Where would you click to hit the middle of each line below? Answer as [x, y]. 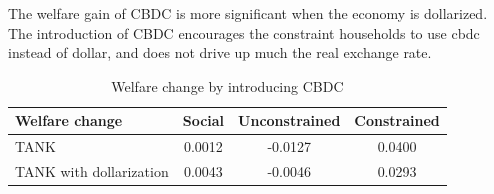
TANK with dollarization [92, 171]
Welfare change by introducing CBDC [227, 85]
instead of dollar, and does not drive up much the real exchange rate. [220, 52]
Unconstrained [289, 120]
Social [203, 120]
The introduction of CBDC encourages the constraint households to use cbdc [244, 32]
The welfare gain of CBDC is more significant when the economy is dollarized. [248, 13]
